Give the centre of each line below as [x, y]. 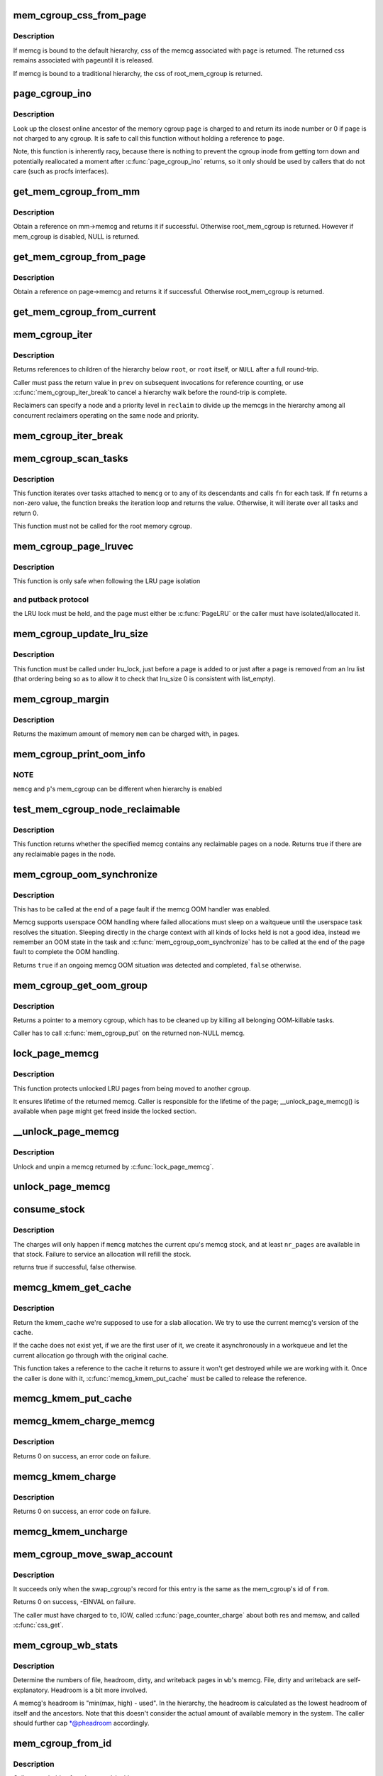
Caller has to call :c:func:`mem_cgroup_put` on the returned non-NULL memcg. [129, 1033]
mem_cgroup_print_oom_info [79, 754]
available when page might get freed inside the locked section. [105, 1111]
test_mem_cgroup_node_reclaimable [97, 810]
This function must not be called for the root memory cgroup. [103, 526]
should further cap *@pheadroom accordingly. [81, 1723]
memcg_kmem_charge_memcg [84, 1421]
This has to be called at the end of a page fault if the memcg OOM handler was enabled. [142, 909]
